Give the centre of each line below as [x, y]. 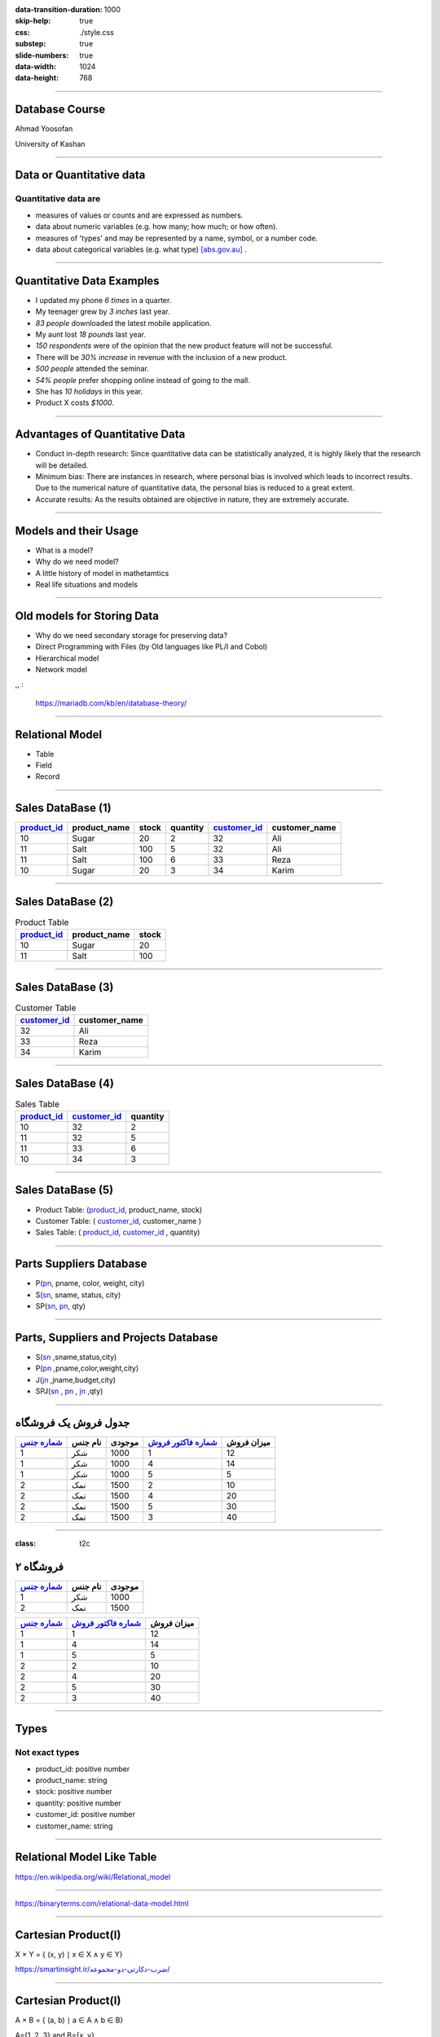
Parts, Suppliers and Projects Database [117, 1337]
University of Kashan [50, 143]
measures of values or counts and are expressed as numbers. [139, 215]
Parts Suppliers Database [81, 1264]
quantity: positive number [78, 1803]
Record [48, 777]
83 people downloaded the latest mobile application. [123, 323]
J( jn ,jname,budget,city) [76, 1379]
